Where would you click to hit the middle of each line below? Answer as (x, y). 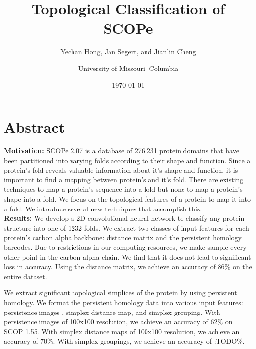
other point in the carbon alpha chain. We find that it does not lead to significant (128, 257)
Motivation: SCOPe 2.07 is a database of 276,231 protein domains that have (122, 151)
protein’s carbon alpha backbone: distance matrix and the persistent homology (123, 237)
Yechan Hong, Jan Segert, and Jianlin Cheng (128, 52)
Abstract (35, 127)
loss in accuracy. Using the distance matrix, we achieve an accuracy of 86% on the (128, 266)
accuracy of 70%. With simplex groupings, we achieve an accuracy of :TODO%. (124, 341)
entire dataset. (26, 276)
